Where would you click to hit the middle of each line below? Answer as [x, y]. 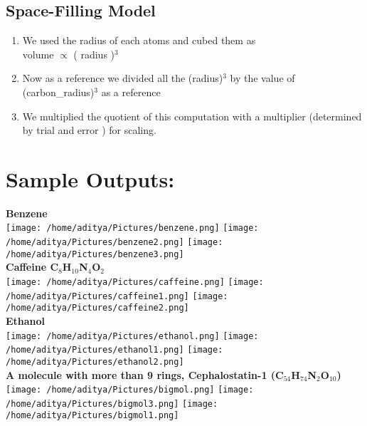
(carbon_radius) [58, 92]
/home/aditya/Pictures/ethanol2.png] [95, 362]
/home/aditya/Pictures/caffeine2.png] [97, 308]
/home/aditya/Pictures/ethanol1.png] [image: [115, 350]
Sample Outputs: [90, 178]
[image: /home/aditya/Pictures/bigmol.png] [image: [130, 390]
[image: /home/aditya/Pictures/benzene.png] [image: [132, 228]
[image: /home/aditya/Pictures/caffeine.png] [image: [135, 282]
